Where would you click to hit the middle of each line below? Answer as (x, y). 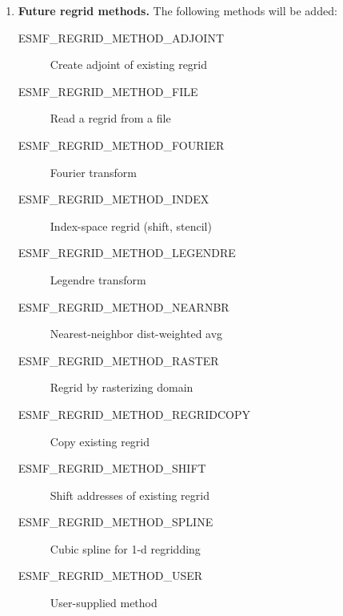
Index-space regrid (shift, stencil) (131, 225)
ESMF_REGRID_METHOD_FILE (108, 91)
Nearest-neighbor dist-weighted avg (136, 334)
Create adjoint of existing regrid (129, 64)
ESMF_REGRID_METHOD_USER (110, 576)
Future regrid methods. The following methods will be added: (177, 10)
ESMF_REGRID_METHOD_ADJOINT (121, 37)
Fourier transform (93, 172)
